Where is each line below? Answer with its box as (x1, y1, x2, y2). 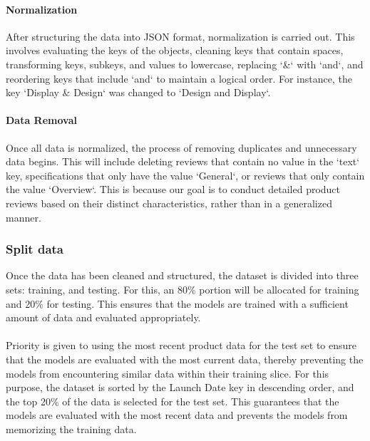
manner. (6, 209, 41, 224)
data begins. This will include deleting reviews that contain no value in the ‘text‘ (6, 154, 360, 169)
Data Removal (6, 113, 77, 128)
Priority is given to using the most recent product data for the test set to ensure (6, 338, 357, 353)
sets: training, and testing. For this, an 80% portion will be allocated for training (6, 281, 359, 296)
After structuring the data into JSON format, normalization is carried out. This (6, 28, 355, 43)
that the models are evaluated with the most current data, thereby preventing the (6, 351, 364, 366)
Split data (6, 240, 63, 258)
